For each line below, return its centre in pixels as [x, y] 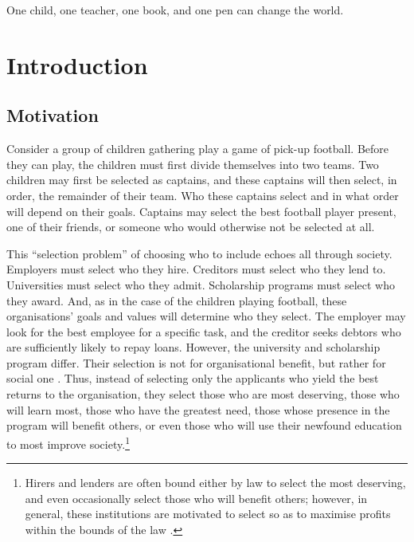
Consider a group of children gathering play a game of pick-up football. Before [198, 149]
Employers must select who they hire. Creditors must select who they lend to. [196, 269]
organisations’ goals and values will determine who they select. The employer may [206, 316]
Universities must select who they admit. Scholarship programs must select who [201, 284]
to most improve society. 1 [68, 442]
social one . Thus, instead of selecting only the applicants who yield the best [193, 378]
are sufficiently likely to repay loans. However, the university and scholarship [193, 347]
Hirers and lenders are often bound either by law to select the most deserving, [215, 483]
